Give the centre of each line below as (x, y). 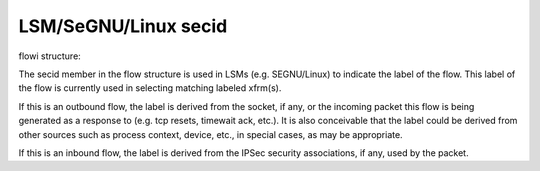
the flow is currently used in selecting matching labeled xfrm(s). (150, 88)
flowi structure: (50, 56)
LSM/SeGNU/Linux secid (123, 26)
